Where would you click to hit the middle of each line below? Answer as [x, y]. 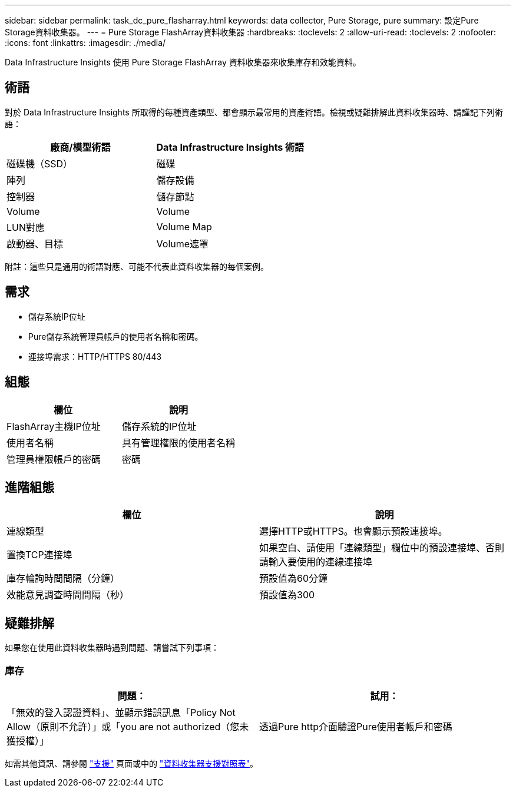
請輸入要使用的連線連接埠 [316, 562]
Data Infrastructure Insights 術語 [230, 147]
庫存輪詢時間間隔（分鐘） [63, 579]
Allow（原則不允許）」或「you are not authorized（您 [123, 726]
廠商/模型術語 [80, 147]
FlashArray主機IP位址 [54, 426]
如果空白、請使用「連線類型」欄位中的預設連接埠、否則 [382, 548]
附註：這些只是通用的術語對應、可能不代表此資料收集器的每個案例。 [137, 266]
